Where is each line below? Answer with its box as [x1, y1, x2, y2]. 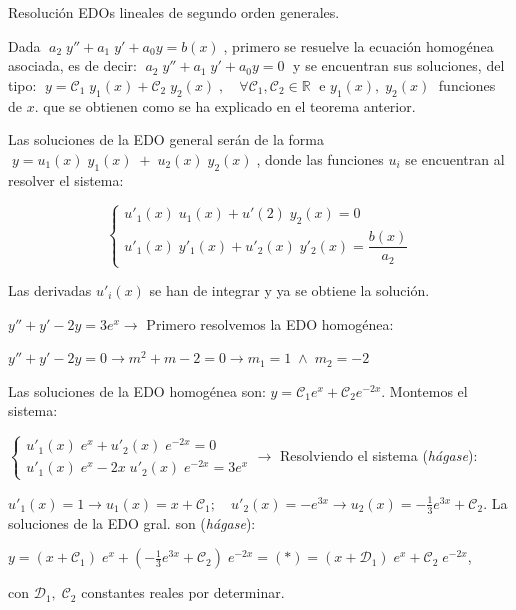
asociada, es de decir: [8, 55, 137, 76]
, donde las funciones [256, 148, 384, 169]
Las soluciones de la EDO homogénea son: [8, 380, 266, 401]
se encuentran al [405, 148, 505, 169]
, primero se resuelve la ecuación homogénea [223, 35, 494, 56]
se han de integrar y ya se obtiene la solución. [149, 280, 430, 301]
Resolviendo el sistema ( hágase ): [280, 444, 478, 465]
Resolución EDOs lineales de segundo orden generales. [8, 2, 340, 22]
